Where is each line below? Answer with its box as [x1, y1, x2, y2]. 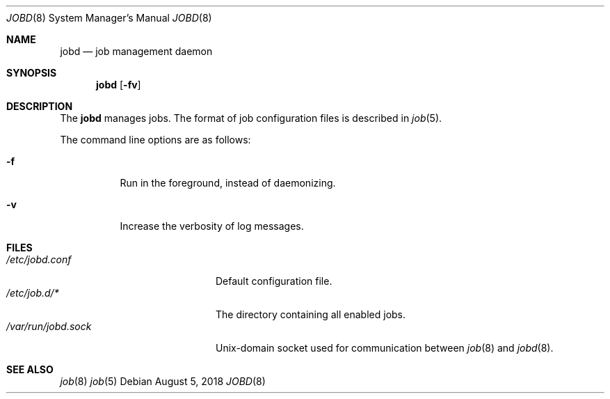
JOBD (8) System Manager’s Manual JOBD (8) [6, 12, 212, 24]
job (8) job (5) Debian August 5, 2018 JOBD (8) [60, 375, 266, 387]
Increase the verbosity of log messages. [120, 220, 304, 232]
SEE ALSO [6, 363, 54, 375]
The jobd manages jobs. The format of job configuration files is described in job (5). [60, 112, 442, 124]
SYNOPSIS [6, 67, 57, 79]
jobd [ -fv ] [96, 79, 141, 91]
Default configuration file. [216, 275, 332, 287]
